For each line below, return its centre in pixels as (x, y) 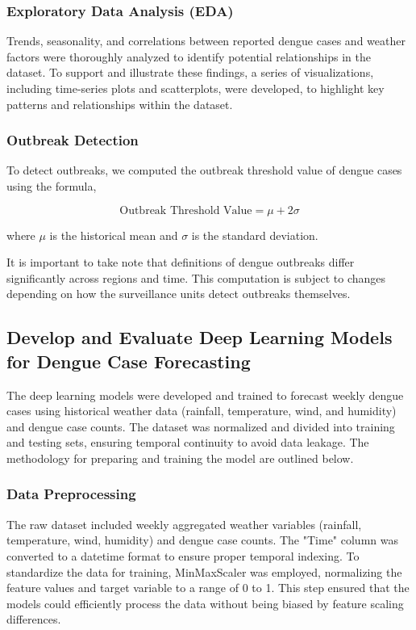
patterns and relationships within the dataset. (120, 104)
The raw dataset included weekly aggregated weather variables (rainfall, (184, 524)
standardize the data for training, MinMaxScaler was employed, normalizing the (204, 571)
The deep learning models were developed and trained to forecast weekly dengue (205, 395)
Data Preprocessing (71, 494)
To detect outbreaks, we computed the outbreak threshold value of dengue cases (204, 170)
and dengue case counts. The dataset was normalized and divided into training (201, 426)
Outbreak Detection (73, 140)
